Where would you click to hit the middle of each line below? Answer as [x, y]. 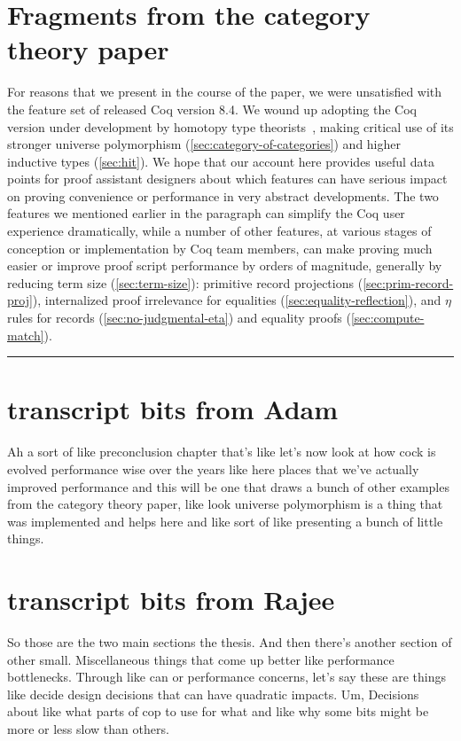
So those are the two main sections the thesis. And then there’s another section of [230, 642]
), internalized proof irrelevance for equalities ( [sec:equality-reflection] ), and [237, 300]
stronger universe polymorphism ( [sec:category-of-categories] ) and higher [204, 144]
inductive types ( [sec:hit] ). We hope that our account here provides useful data [221, 161]
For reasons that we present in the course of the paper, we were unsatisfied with [225, 92]
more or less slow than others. [88, 729]
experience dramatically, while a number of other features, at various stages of [219, 231]
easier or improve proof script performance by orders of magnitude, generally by [225, 265]
